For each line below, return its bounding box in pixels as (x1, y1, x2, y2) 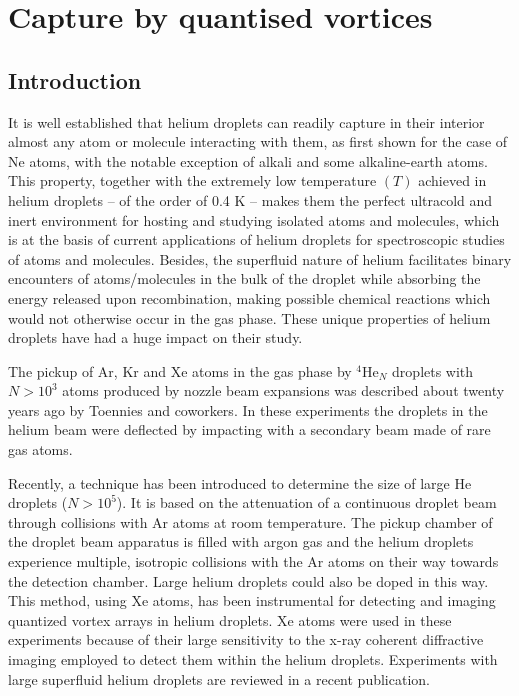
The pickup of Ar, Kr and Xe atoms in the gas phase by (8, 360, 352, 381)
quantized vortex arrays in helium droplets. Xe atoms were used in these (8, 609, 452, 630)
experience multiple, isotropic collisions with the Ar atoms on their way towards (8, 551, 499, 572)
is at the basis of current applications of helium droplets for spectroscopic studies (8, 229, 505, 250)
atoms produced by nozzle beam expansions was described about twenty (62, 380, 505, 401)
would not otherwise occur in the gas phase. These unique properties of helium (8, 307, 491, 328)
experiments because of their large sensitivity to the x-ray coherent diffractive (8, 629, 484, 650)
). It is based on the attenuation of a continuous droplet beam (116, 492, 497, 513)
